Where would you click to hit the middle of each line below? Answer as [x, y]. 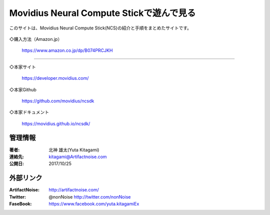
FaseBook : [20, 204]
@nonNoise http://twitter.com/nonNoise [90, 197]
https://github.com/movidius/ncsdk [58, 101]
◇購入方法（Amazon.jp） [36, 39]
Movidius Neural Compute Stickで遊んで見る [102, 13]
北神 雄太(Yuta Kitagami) [74, 150]
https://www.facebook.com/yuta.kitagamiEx [94, 204]
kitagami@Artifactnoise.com [78, 157]
